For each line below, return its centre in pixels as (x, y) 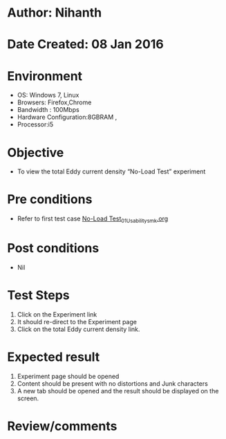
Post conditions (53, 249)
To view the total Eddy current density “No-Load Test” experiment (111, 171)
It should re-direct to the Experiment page (77, 321)
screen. (28, 398)
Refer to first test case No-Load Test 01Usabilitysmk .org (93, 219)
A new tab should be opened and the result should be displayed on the (118, 391)
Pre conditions (50, 199)
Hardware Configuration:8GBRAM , (67, 117)
